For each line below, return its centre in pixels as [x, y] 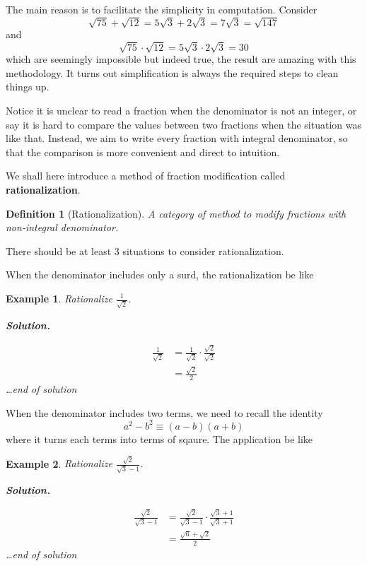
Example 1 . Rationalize [59, 298]
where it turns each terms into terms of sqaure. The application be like [159, 438]
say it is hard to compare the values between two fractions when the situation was [183, 124]
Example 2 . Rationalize [59, 463]
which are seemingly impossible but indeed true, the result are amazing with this [181, 59]
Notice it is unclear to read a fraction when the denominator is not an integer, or [181, 111]
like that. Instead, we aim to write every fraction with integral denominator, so [177, 138]
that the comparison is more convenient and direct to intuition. [143, 152]
